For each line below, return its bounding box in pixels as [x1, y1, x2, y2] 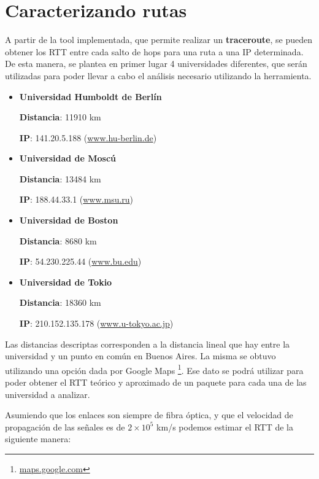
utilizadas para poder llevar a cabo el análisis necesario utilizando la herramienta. [5, 69, 312, 82]
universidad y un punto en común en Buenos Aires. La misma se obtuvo [5, 349, 276, 362]
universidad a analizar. [5, 387, 90, 400]
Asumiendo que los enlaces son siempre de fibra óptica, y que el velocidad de [5, 408, 293, 421]
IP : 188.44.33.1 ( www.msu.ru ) [19, 193, 134, 206]
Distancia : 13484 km [19, 172, 101, 185]
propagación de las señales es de [5, 420, 125, 433]
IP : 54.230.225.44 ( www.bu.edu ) [19, 255, 142, 268]
